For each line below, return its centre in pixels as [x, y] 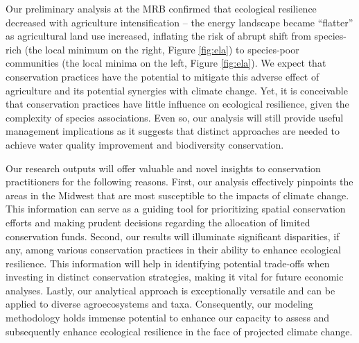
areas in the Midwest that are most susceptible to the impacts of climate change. [177, 195]
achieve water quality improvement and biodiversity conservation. [145, 144]
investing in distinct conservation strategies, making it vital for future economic [175, 277]
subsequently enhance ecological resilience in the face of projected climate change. [179, 331]
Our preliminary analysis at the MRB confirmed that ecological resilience [161, 8]
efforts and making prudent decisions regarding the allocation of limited [158, 222]
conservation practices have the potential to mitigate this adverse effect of [163, 76]
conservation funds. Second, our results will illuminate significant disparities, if [173, 236]
